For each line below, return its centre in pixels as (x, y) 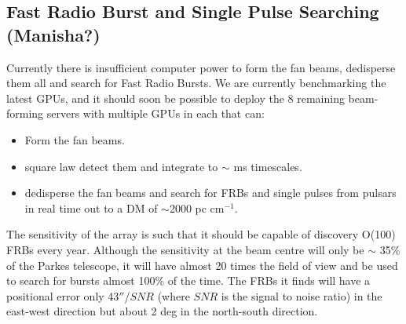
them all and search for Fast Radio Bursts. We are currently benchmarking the (196, 83)
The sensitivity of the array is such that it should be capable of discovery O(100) (201, 234)
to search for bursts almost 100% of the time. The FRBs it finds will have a (188, 280)
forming (25, 113)
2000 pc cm (197, 208)
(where (174, 295)
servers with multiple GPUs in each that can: (155, 113)
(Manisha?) (53, 34)
